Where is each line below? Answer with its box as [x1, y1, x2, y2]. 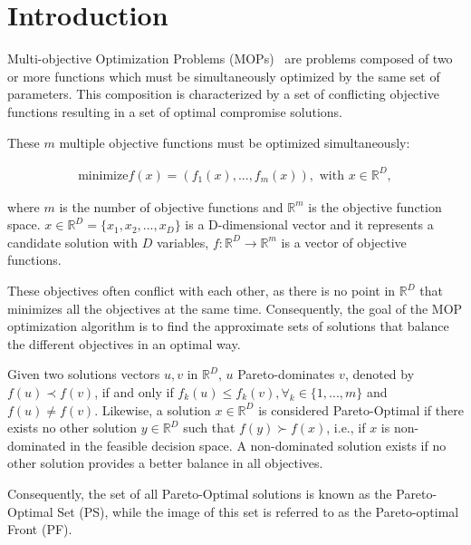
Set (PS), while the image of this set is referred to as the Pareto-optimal [57, 501, 459, 521]
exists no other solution [7, 418, 137, 437]
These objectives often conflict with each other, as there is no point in [7, 281, 396, 299]
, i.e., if [326, 418, 366, 437]
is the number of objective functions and [59, 197, 284, 216]
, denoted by [344, 365, 415, 384]
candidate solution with [7, 232, 138, 251]
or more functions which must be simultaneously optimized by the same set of [7, 66, 440, 85]
